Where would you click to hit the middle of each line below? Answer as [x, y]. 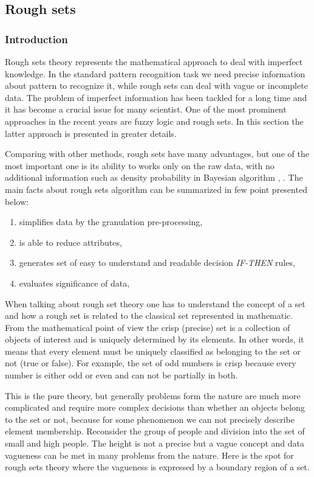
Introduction [36, 39]
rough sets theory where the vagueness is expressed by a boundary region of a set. [157, 467]
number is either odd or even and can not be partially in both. [121, 375]
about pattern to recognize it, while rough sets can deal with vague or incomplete [156, 85]
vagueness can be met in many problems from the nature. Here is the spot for [149, 455]
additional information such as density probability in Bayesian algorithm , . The [154, 177]
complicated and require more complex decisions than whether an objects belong [155, 407]
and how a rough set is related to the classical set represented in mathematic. [149, 315]
